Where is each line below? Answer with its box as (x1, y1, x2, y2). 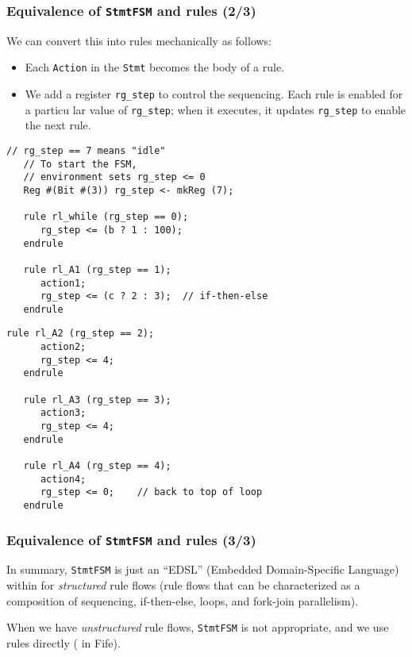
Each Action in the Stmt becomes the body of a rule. (25, 59, 285, 75)
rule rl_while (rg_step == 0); (23, 211, 189, 223)
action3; (40, 407, 87, 419)
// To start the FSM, (23, 158, 137, 170)
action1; (40, 277, 87, 289)
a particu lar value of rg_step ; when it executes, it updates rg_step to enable (25, 101, 406, 117)
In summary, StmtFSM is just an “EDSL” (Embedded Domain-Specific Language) (6, 561, 399, 578)
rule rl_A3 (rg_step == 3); (23, 394, 171, 405)
